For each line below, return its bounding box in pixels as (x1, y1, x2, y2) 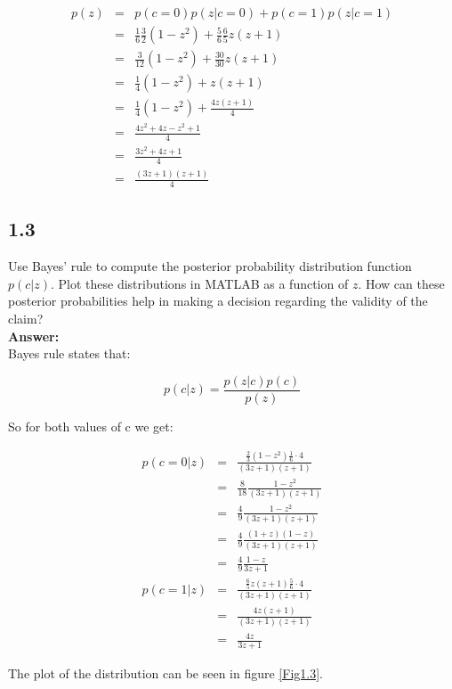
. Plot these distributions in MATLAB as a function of (51, 274, 349, 292)
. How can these (358, 274, 445, 292)
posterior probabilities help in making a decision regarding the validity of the (8, 291, 428, 310)
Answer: (8, 326, 60, 345)
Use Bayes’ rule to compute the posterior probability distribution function (8, 257, 412, 275)
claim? (8, 309, 44, 328)
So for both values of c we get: (8, 416, 174, 435)
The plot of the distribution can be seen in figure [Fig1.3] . (8, 663, 323, 682)
